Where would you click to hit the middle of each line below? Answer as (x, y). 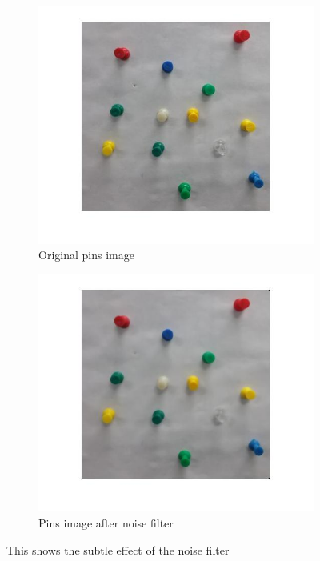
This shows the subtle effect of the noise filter (118, 549)
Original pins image (86, 255)
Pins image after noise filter (106, 522)
